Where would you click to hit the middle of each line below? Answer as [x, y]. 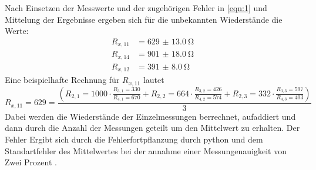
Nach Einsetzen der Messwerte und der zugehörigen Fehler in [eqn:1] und [136, 8]
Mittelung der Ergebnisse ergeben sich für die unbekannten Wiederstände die [144, 19]
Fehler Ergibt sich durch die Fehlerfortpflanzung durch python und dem [134, 139]
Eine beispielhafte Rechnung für [62, 80]
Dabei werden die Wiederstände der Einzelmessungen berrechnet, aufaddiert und [150, 116]
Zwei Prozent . [31, 162]
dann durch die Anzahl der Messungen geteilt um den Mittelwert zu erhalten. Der [152, 128]
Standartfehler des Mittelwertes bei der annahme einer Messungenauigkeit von [146, 150]
